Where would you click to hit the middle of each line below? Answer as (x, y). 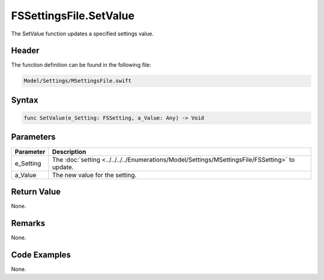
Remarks (28, 223)
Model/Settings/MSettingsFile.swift (78, 81)
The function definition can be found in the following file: (81, 65)
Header (25, 51)
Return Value (36, 191)
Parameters (33, 137)
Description (69, 151)
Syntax (25, 100)
